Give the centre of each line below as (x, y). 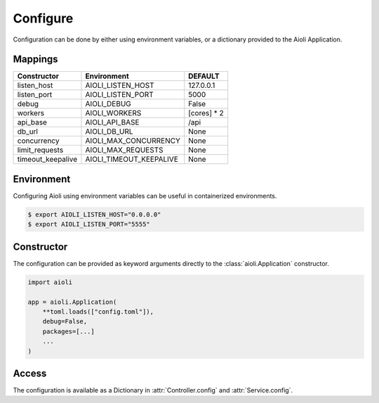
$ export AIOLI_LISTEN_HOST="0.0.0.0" (94, 214)
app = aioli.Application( (72, 302)
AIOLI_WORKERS (113, 113)
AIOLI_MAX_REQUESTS (125, 150)
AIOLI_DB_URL (109, 132)
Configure (43, 18)
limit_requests (40, 150)
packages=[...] (68, 331)
